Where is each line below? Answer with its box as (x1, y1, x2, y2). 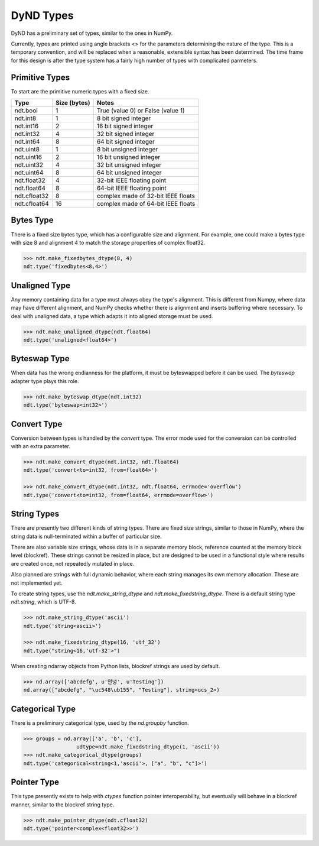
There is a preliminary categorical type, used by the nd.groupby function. (11, 719, 189, 727)
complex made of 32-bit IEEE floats (96, 192, 195, 200)
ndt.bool (14, 106, 38, 115)
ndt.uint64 (14, 168, 44, 177)
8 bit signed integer (96, 114, 151, 122)
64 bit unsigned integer (96, 168, 162, 177)
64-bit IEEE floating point (96, 184, 167, 192)
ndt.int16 (14, 122, 39, 130)
